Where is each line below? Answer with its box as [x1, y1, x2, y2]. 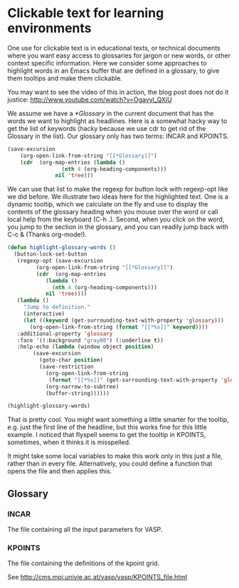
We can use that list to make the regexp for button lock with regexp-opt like [7, 185, 229, 194]
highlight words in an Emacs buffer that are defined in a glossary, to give [7, 66, 220, 75]
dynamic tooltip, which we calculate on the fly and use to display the [7, 200, 208, 209]
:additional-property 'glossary [16, 330, 113, 337]
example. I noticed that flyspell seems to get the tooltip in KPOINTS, [7, 431, 206, 439]
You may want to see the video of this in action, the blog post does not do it [7, 88, 229, 96]
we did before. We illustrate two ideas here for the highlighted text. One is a [7, 192, 229, 201]
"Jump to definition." [23, 304, 91, 311]
